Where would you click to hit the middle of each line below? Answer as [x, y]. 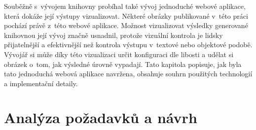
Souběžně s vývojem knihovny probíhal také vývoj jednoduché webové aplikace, [125, 6]
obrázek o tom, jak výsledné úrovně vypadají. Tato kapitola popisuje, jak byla [123, 64]
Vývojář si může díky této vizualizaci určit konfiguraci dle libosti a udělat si [119, 54]
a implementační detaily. [41, 83]
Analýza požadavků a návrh [101, 117]
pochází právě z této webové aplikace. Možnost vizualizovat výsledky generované [126, 25]
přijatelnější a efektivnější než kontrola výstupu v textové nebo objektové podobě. [128, 45]
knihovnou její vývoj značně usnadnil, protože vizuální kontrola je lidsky [113, 35]
